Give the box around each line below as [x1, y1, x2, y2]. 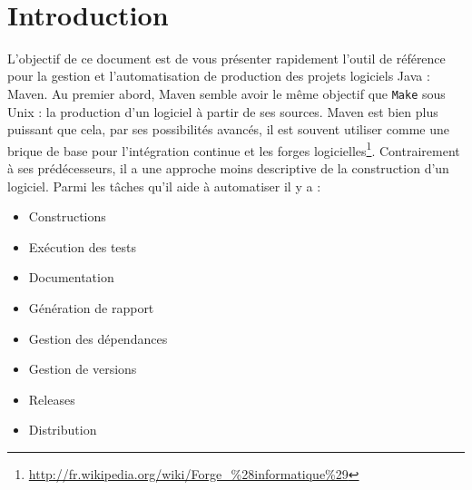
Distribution [28, 420, 97, 439]
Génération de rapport [28, 298, 154, 317]
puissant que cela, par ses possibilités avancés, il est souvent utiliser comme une [7, 120, 449, 139]
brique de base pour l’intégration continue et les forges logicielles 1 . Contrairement [7, 138, 460, 160]
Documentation [28, 268, 114, 287]
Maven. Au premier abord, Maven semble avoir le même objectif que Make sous [7, 83, 446, 103]
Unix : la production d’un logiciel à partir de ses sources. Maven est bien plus [7, 102, 438, 121]
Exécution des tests [28, 237, 137, 256]
